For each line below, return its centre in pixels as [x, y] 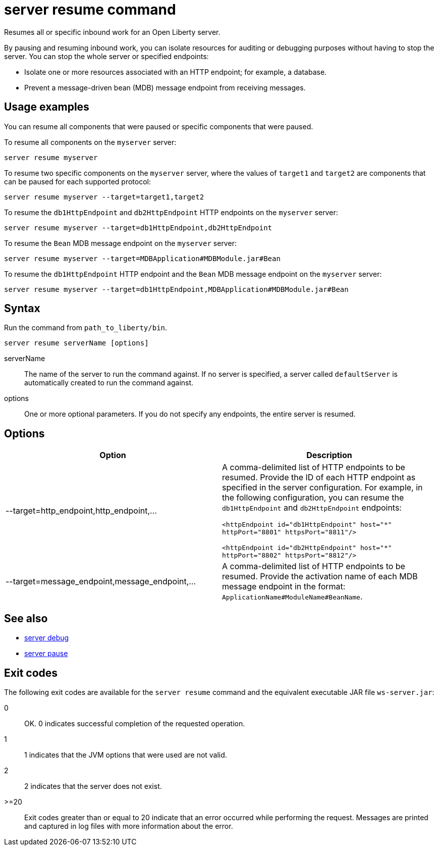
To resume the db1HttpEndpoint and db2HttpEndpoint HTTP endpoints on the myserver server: [171, 212]
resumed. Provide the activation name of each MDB [320, 577]
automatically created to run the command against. [109, 383]
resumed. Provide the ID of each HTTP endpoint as [319, 478]
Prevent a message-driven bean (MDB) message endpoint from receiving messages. [165, 87]
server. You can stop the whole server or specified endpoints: [106, 56]
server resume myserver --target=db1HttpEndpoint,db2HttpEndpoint [138, 228]
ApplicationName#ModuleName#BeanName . [292, 597]
